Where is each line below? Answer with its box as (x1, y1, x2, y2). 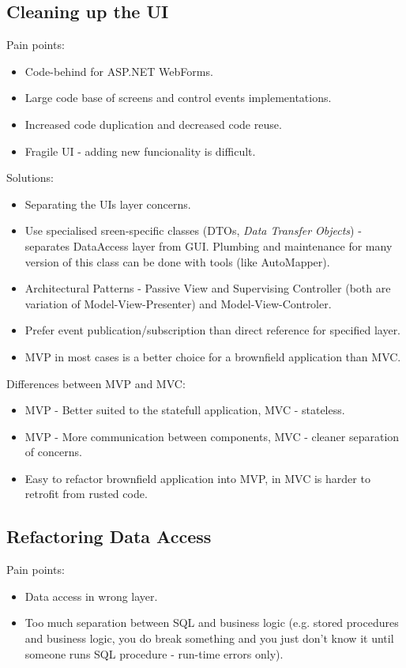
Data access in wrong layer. (24, 587, 158, 604)
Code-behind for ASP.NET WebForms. (24, 62, 213, 79)
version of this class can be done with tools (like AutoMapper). (24, 253, 330, 270)
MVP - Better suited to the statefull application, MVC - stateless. (24, 402, 345, 418)
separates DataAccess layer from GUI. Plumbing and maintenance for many (24, 237, 393, 254)
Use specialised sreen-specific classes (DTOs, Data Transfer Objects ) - (24, 222, 362, 239)
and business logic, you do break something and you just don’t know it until (24, 630, 394, 647)
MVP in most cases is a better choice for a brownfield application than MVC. (24, 348, 401, 364)
